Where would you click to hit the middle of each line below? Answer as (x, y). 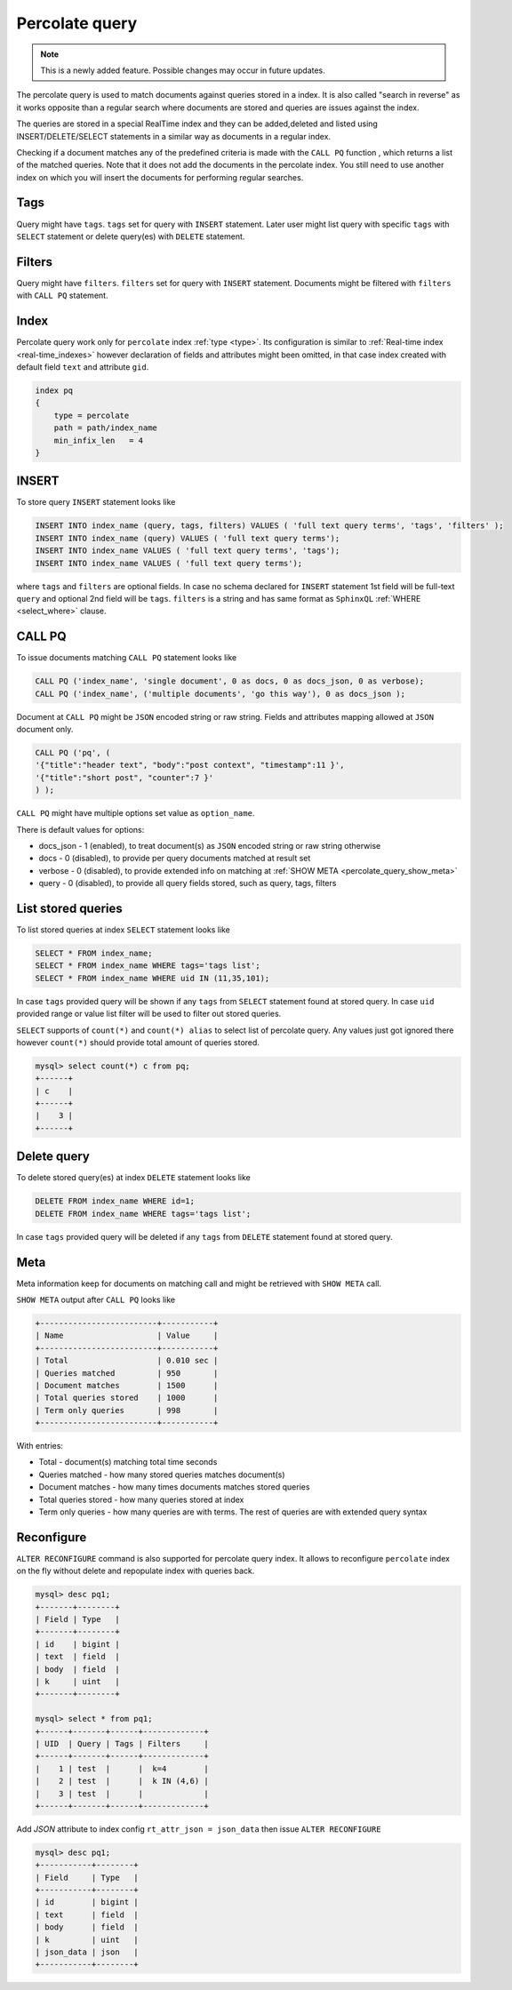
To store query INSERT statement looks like (96, 502)
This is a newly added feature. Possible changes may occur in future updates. (183, 70)
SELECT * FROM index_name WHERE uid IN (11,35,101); (152, 978)
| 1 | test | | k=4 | (122, 1768)
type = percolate (92, 415)
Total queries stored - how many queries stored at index (141, 1499)
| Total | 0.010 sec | (127, 1361)
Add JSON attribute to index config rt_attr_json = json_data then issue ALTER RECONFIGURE (199, 1829)
